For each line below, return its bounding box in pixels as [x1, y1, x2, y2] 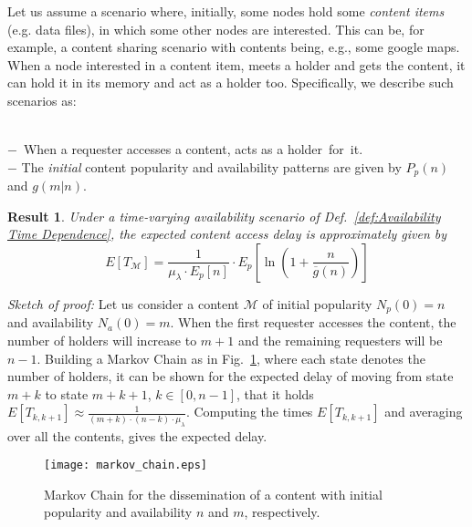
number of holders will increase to [7, 331, 197, 350]
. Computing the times [185, 402, 313, 421]
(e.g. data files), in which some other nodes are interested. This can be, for [7, 19, 425, 38]
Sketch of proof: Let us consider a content [7, 294, 240, 313]
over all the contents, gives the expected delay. [7, 426, 267, 445]
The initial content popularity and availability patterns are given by [21, 157, 402, 176]
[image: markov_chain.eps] [44, 459, 207, 472]
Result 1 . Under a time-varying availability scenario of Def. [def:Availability [7, 206, 441, 225]
